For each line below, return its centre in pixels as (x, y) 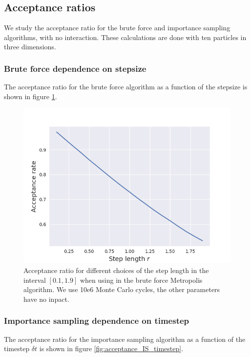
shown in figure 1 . (31, 96)
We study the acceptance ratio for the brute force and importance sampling (117, 28)
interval (35, 280)
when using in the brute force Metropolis (141, 280)
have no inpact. (46, 299)
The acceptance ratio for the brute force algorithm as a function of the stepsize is (126, 87)
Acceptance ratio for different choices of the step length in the (116, 270)
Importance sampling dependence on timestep (97, 321)
